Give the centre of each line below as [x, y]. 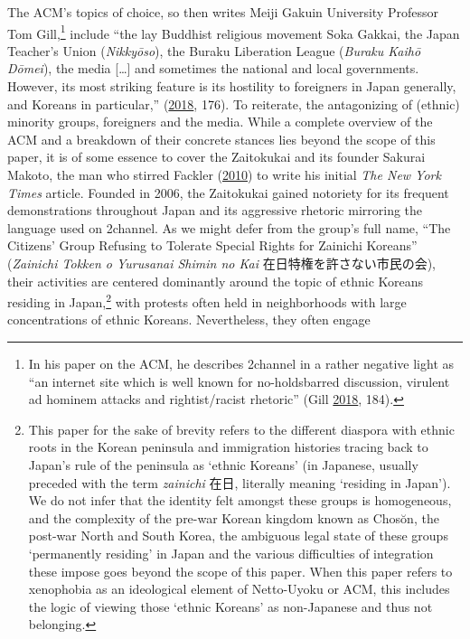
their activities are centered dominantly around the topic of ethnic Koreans [216, 281]
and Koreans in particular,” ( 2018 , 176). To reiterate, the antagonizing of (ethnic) [234, 103]
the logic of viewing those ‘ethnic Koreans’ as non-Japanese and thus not [230, 606]
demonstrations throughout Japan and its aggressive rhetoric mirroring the [215, 210]
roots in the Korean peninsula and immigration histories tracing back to [228, 447]
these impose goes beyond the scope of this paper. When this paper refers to [240, 571]
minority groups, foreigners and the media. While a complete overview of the [220, 122]
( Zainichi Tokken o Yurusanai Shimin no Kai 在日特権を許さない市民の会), [221, 263]
